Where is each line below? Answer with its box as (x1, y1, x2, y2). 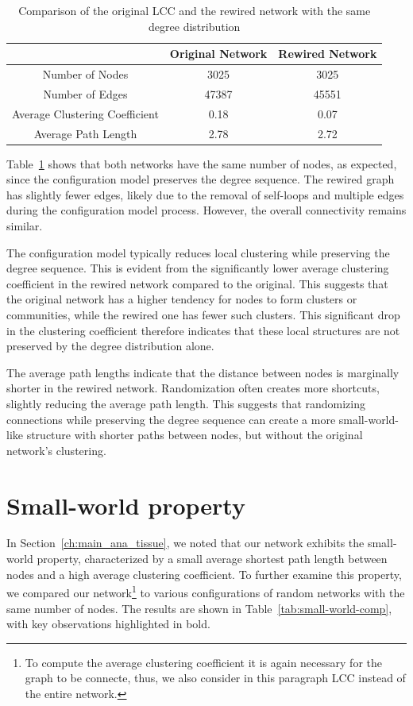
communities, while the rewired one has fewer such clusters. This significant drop (6, 307, 400, 322)
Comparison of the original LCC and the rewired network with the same (18, 2, 371, 18)
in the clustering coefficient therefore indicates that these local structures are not (6, 322, 400, 338)
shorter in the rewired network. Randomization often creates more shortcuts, (6, 380, 380, 396)
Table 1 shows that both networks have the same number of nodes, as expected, (6, 155, 397, 172)
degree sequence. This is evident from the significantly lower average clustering (6, 260, 389, 276)
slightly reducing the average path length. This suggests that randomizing (6, 395, 366, 411)
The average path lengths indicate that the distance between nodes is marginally (6, 364, 399, 380)
